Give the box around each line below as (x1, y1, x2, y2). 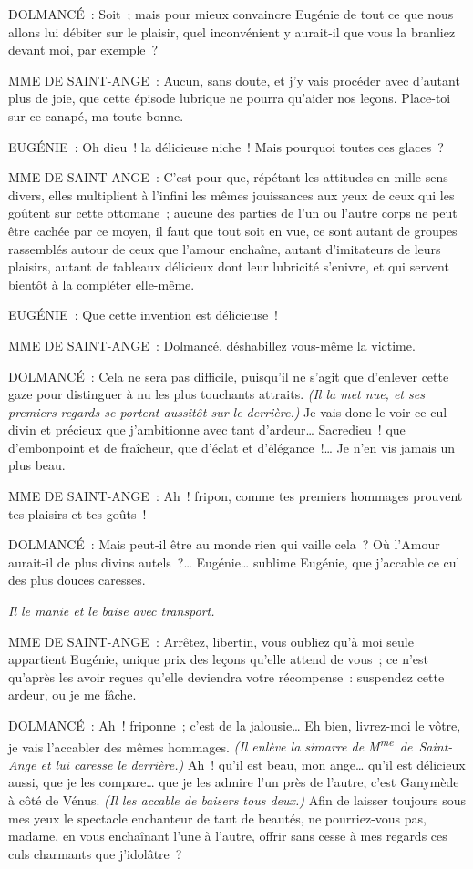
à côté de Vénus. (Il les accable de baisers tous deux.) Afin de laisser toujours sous (8, 791, 467, 810)
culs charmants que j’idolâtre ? (8, 843, 182, 863)
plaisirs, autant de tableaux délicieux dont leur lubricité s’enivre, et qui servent (8, 257, 449, 276)
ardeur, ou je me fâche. (8, 685, 137, 704)
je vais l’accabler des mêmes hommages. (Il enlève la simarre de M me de (8, 734, 413, 756)
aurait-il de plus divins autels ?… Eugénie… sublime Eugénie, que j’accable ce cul (8, 552, 460, 571)
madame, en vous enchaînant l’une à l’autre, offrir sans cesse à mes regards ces (8, 826, 447, 845)
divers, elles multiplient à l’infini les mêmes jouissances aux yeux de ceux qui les (8, 185, 455, 204)
